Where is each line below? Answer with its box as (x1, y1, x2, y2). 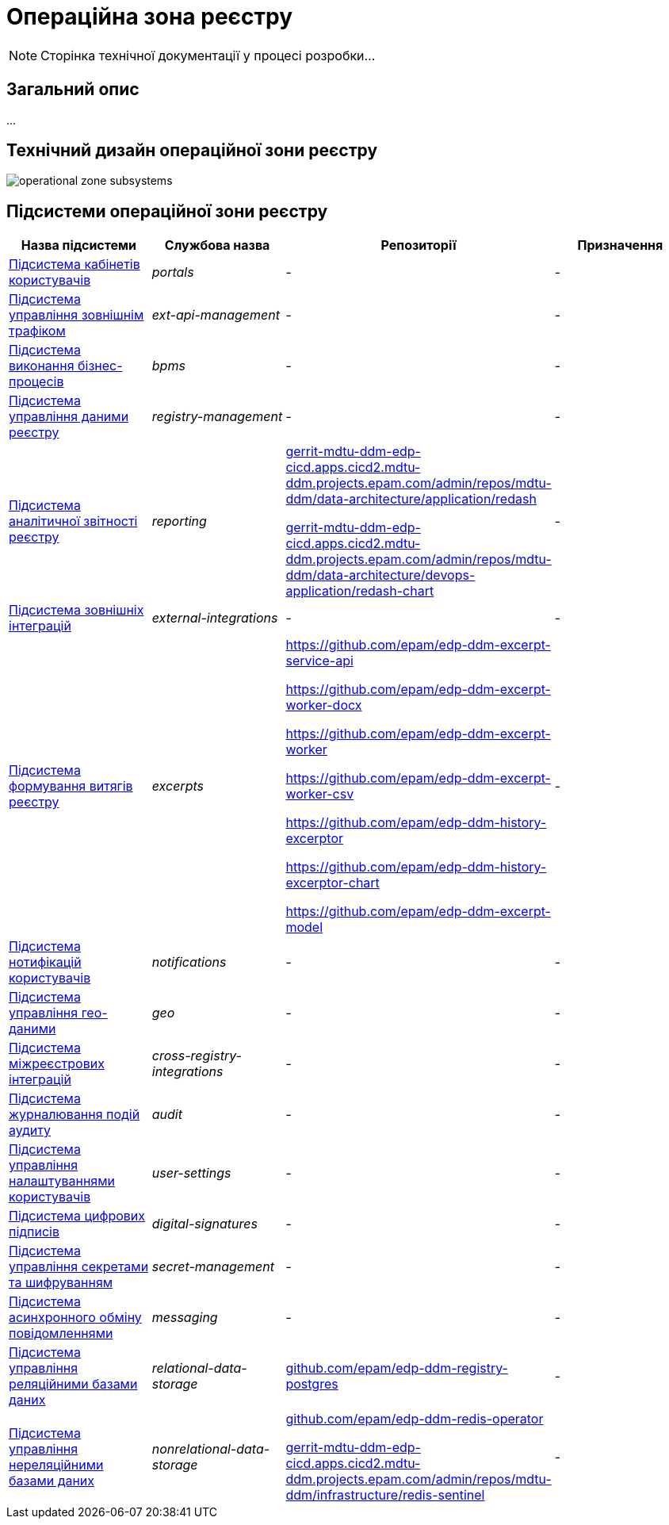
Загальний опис (6, 79, 140, 100)
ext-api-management (151, 307, 280, 324)
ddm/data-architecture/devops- (285, 567, 476, 584)
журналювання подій (9, 1106, 140, 1123)
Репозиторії (380, 237, 457, 254)
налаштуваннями (9, 1173, 115, 1190)
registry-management (151, 408, 283, 425)
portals (151, 264, 194, 281)
